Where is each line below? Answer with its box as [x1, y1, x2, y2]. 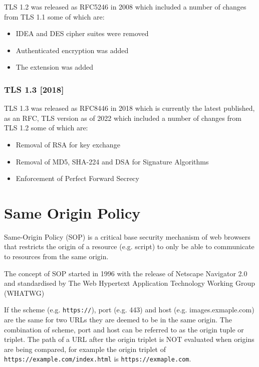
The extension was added [16, 62, 93, 72]
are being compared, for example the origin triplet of [4, 343, 166, 354]
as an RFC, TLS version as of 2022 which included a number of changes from [4, 112, 241, 123]
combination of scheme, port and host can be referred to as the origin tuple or [4, 324, 244, 334]
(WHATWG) [4, 287, 45, 298]
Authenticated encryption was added [16, 45, 129, 55]
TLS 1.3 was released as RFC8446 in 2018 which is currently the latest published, [4, 103, 255, 113]
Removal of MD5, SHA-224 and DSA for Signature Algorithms [16, 156, 209, 166]
